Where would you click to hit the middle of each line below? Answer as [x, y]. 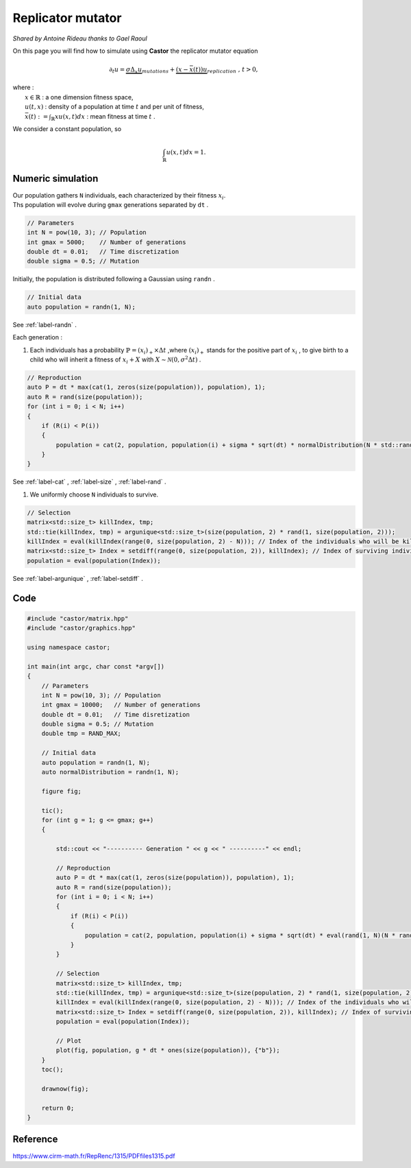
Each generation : [38, 337]
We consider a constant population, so [67, 129]
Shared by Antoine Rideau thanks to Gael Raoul [80, 38]
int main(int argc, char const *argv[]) [96, 666]
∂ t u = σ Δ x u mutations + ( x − [148, 70]
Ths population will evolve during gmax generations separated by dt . [111, 204]
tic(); [52, 810]
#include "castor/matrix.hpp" [78, 618]
